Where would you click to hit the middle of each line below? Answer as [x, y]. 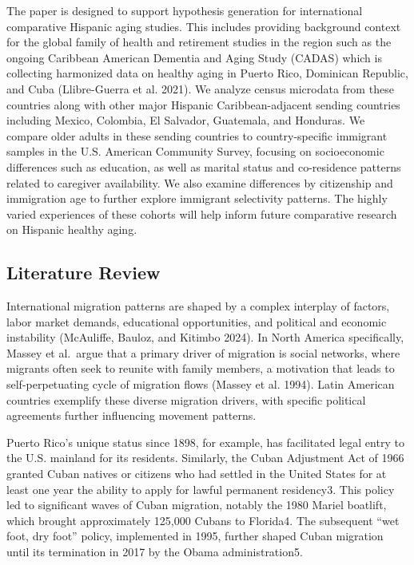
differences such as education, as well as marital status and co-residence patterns [204, 166]
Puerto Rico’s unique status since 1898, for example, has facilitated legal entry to [205, 442]
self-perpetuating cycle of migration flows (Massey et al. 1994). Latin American [201, 384]
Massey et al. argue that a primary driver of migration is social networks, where [203, 352]
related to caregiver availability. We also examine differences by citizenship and [200, 182]
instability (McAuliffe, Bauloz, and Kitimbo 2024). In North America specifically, [205, 337]
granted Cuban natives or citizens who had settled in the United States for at [197, 474]
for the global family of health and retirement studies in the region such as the [199, 42]
